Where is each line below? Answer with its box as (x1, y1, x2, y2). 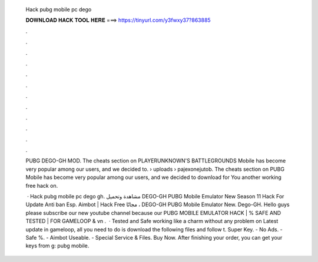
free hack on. (25, 182, 58, 189)
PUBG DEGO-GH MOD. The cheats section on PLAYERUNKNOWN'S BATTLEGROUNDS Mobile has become (25, 157, 286, 164)
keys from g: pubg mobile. (25, 242, 90, 250)
